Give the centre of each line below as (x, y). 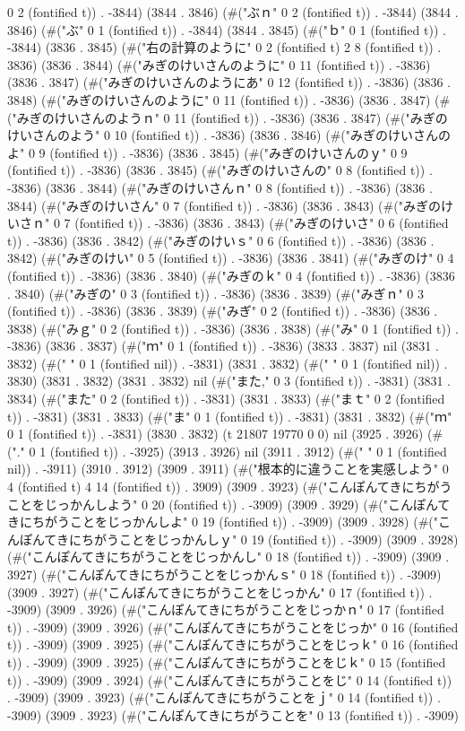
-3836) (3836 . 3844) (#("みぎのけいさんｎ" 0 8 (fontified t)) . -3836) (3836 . (220, 187)
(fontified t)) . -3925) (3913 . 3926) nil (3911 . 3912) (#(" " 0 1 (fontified (248, 451)
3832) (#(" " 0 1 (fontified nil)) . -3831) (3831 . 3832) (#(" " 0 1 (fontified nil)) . (228, 363)
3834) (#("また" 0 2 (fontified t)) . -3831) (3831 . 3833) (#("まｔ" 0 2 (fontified (226, 399)
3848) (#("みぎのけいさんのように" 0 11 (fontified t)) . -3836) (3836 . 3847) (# (229, 99)
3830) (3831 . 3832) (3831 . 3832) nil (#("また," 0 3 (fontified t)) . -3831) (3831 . (229, 381)
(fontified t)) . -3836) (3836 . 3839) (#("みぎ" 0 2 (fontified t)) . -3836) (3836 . (223, 311)
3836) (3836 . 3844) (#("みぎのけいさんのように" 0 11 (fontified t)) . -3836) (219, 64)
